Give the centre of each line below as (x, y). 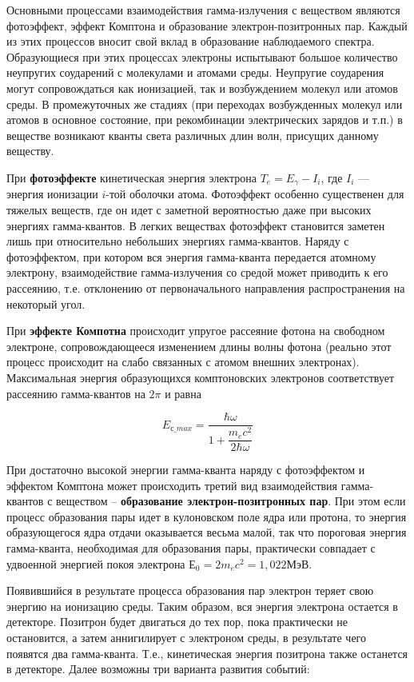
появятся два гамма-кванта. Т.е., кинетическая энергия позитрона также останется (207, 653)
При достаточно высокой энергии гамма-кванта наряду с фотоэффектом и (186, 470)
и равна (183, 393)
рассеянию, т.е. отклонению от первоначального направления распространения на (206, 287)
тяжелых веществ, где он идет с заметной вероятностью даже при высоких (189, 209)
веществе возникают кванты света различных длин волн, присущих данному (193, 135)
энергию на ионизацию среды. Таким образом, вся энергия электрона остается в (202, 606)
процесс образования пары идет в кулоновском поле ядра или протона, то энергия (207, 516)
